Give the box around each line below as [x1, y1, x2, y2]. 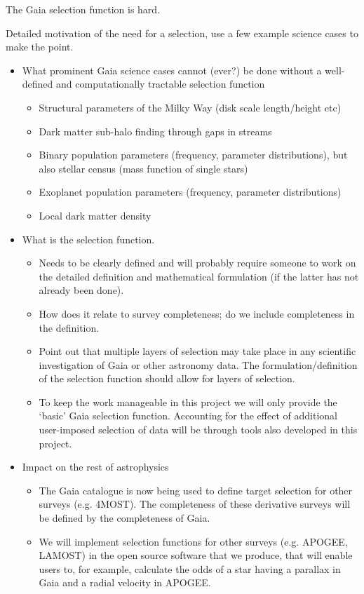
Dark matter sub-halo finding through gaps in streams [39, 123, 272, 138]
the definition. [39, 320, 100, 335]
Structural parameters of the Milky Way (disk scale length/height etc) [39, 100, 342, 114]
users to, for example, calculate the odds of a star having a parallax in [39, 561, 341, 576]
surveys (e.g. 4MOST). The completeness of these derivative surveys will [39, 497, 351, 511]
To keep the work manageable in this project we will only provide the [39, 394, 337, 409]
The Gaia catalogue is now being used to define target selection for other [39, 482, 353, 497]
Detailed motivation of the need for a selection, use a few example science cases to [6, 25, 358, 40]
